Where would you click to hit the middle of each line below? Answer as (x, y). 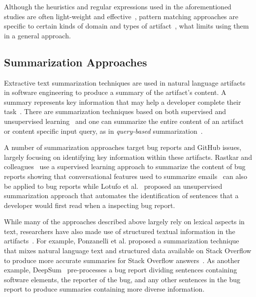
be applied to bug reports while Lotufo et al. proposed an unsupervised (113, 186)
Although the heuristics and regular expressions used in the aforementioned (118, 6)
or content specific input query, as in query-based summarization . (103, 131)
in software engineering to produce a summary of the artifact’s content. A (115, 92)
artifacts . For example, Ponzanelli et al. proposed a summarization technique (122, 241)
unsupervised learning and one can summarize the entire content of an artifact (124, 121)
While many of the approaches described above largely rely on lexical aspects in (124, 222)
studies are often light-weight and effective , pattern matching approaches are (121, 16)
